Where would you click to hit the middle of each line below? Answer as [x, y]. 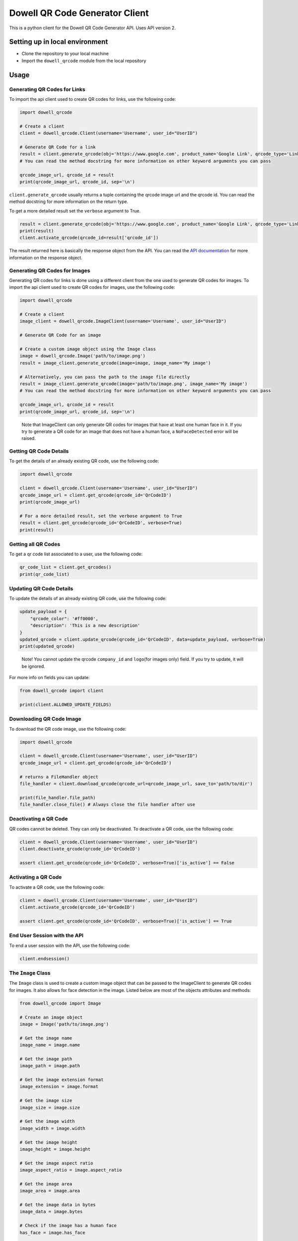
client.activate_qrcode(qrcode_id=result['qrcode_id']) [89, 238]
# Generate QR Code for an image [60, 335]
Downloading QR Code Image [45, 719]
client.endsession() [44, 959]
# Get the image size [46, 1101]
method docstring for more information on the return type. [69, 202]
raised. [29, 438]
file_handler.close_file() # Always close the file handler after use [108, 805]
